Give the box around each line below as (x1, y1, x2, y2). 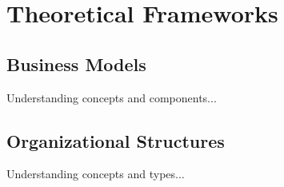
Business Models (6, 51, 146, 76)
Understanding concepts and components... (6, 89, 217, 105)
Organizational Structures (6, 128, 225, 153)
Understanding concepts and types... (6, 165, 185, 182)
